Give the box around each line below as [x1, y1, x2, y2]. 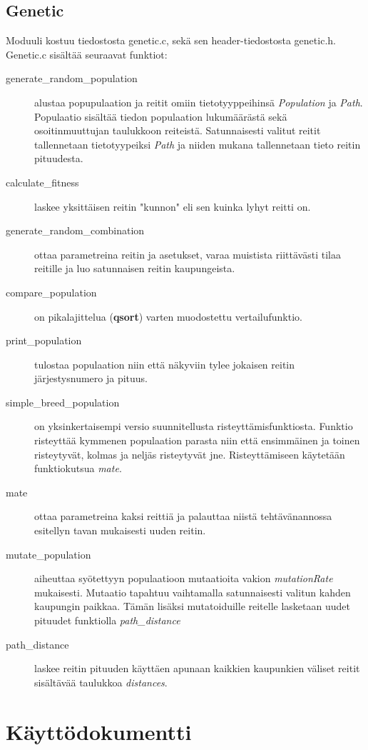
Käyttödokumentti [6, 716, 192, 746]
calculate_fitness [6, 174, 79, 189]
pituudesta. [34, 151, 83, 166]
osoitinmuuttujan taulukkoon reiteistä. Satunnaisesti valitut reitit [34, 123, 321, 138]
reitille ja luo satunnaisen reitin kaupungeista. [34, 261, 235, 276]
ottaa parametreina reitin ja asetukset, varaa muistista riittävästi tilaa [34, 246, 341, 261]
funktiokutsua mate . [34, 461, 122, 476]
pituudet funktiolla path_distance [34, 613, 180, 628]
